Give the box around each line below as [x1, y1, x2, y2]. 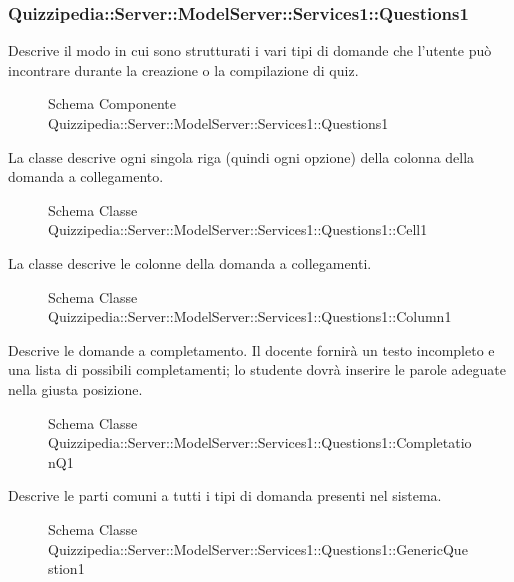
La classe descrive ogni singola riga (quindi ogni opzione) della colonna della [8, 146, 475, 167]
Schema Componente [48, 93, 176, 114]
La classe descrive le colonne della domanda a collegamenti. [8, 252, 372, 273]
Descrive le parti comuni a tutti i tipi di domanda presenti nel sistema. [8, 485, 442, 506]
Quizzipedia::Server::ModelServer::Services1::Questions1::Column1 [48, 306, 452, 327]
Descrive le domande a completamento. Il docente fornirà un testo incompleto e [8, 339, 495, 360]
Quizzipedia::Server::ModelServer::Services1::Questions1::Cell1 [48, 219, 428, 240]
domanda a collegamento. [8, 166, 164, 187]
